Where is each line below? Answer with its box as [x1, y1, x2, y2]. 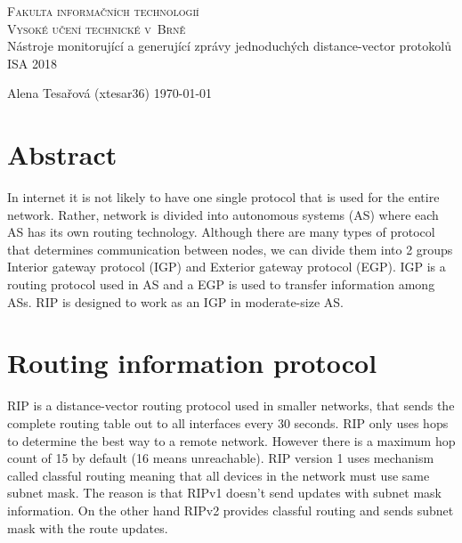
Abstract [7, 136, 118, 173]
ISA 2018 [7, 53, 57, 72]
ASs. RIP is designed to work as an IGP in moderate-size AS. [7, 292, 344, 311]
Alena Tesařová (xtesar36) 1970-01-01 [7, 84, 213, 102]
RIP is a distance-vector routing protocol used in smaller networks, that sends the [7, 396, 455, 415]
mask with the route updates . [7, 518, 168, 537]
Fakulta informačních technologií [7, 2, 199, 20]
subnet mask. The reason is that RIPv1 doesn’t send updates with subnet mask [7, 483, 442, 502]
